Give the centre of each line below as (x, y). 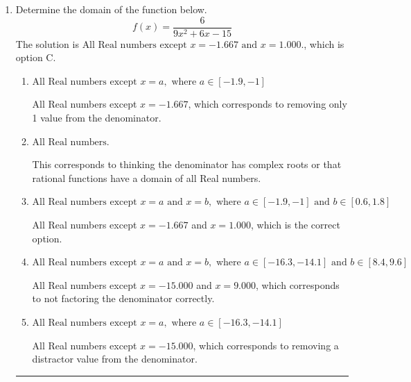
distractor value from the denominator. (115, 359)
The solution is (47, 43)
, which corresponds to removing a (266, 345)
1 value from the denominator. (97, 118)
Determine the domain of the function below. (111, 9)
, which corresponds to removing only (268, 104)
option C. (36, 57)
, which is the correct (296, 224)
